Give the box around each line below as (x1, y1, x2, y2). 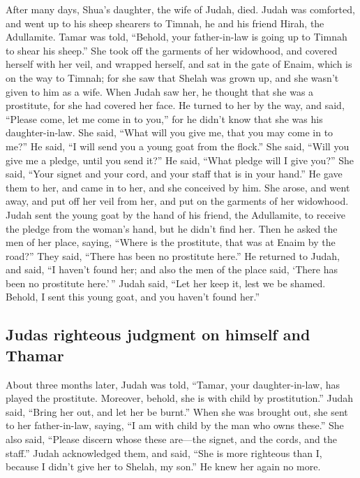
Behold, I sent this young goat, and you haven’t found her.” (6, 289, 260, 304)
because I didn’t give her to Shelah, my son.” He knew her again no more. (6, 459, 321, 474)
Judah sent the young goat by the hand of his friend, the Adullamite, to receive (6, 207, 345, 222)
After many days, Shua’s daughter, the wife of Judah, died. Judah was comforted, (6, 2, 355, 16)
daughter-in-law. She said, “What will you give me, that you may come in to (6, 125, 333, 140)
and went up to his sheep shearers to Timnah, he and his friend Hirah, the (6, 15, 324, 30)
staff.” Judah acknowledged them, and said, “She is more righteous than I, (6, 445, 322, 460)
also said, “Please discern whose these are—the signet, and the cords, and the (6, 432, 337, 447)
